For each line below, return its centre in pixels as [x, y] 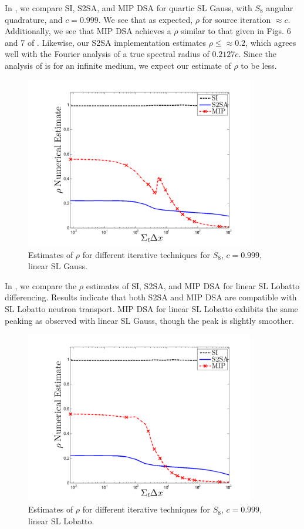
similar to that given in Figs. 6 [236, 31]
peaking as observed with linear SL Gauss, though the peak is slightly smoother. [149, 320]
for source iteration [237, 19]
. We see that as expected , [146, 19]
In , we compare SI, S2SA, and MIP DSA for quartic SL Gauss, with [129, 8]
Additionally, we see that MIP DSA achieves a [88, 31]
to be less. [259, 65]
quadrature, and [34, 19]
